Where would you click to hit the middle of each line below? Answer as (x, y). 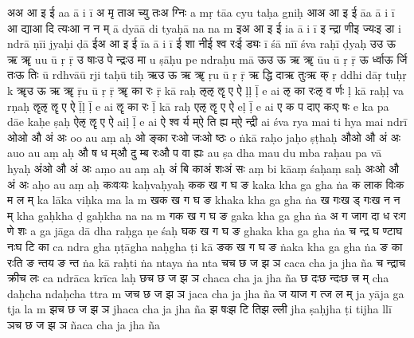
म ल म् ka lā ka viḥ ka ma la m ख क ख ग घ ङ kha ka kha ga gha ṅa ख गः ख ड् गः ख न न (204, 200)
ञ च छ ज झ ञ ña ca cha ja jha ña (84, 324)
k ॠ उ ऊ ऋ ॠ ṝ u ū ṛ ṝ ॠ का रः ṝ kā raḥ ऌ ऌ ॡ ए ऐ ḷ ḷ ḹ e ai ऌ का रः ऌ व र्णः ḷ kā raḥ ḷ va (205, 90)
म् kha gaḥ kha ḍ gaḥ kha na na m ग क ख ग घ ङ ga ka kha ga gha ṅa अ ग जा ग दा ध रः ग (207, 215)
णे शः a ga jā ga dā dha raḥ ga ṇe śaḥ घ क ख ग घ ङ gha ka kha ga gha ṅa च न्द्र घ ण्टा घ (205, 231)
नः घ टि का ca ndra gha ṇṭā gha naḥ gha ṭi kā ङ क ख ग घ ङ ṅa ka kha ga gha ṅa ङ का (205, 246)
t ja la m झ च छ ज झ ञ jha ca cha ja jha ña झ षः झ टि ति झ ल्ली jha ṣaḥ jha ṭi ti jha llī (199, 309)
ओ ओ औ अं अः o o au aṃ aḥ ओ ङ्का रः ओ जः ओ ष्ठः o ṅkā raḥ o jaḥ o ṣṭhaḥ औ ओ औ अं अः (204, 137)
